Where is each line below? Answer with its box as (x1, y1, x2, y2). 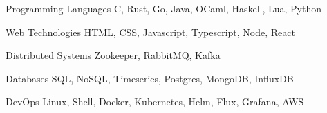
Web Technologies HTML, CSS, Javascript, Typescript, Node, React (6, 24, 295, 39)
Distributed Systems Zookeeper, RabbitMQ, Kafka (6, 48, 221, 62)
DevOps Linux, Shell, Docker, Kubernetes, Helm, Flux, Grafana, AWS (6, 94, 304, 109)
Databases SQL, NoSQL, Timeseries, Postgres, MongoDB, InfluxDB (6, 71, 294, 85)
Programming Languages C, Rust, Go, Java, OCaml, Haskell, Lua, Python (6, 1, 321, 15)
